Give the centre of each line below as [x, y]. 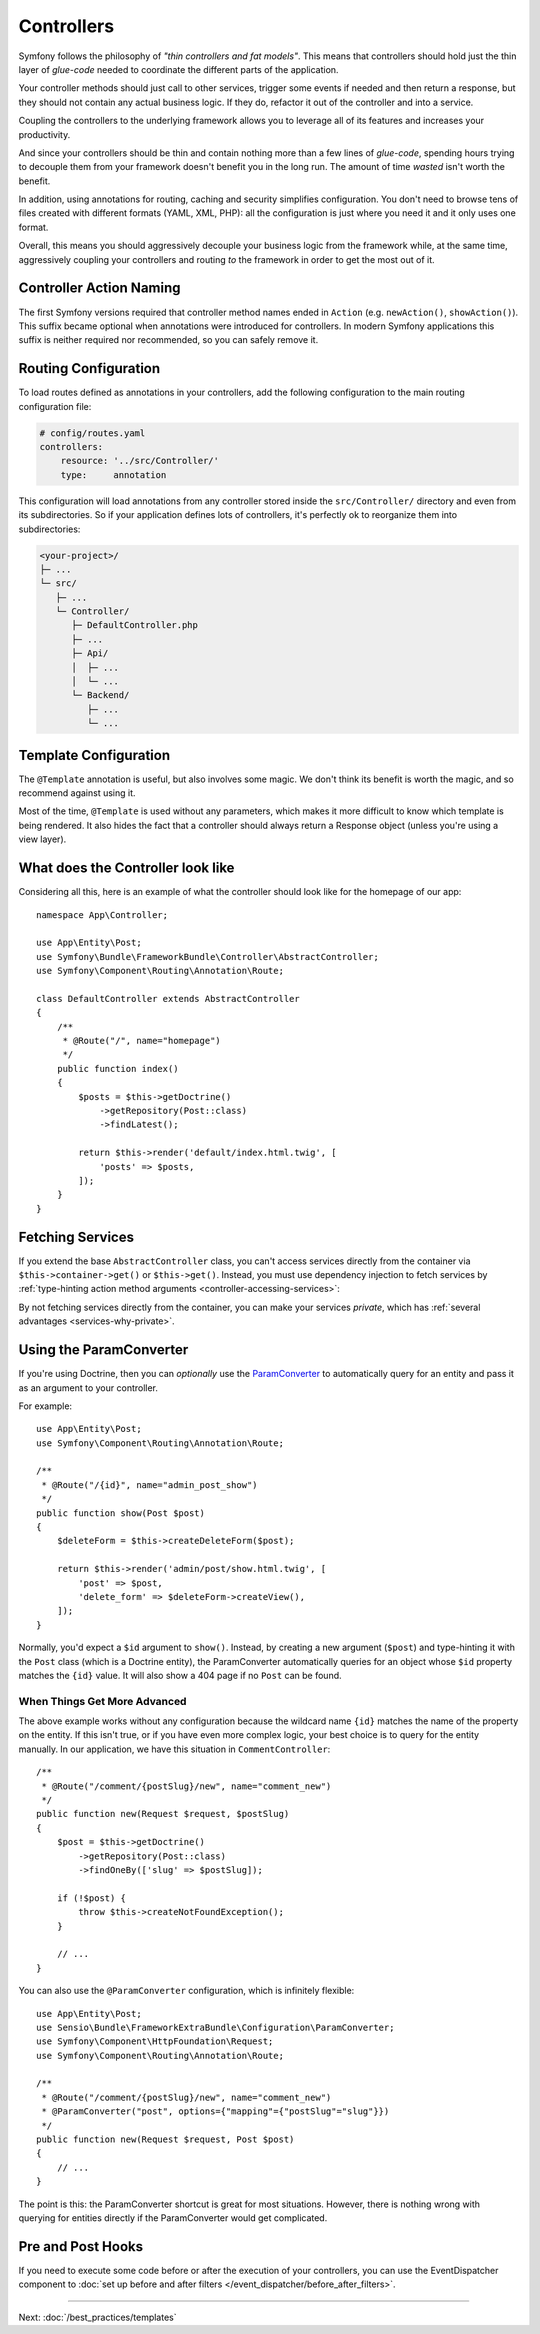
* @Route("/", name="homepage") [142, 1041]
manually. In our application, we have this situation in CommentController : [174, 1749]
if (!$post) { [91, 1898]
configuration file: [55, 406]
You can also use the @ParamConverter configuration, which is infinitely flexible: [186, 1991]
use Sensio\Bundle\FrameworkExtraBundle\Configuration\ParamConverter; [215, 2027]
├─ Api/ [90, 653]
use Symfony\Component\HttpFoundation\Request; [155, 2041]
